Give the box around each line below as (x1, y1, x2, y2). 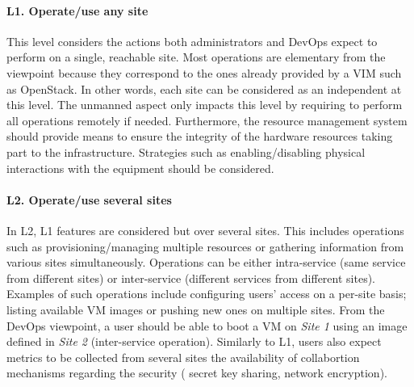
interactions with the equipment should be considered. (6, 159, 274, 176)
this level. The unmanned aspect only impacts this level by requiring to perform (6, 96, 403, 113)
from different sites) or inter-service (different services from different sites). (6, 269, 375, 286)
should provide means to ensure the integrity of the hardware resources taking (6, 128, 393, 145)
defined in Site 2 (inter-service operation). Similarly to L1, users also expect (6, 333, 382, 350)
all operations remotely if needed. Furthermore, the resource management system (6, 111, 408, 128)
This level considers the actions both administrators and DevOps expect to (6, 32, 378, 49)
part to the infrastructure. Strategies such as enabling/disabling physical (6, 143, 366, 160)
